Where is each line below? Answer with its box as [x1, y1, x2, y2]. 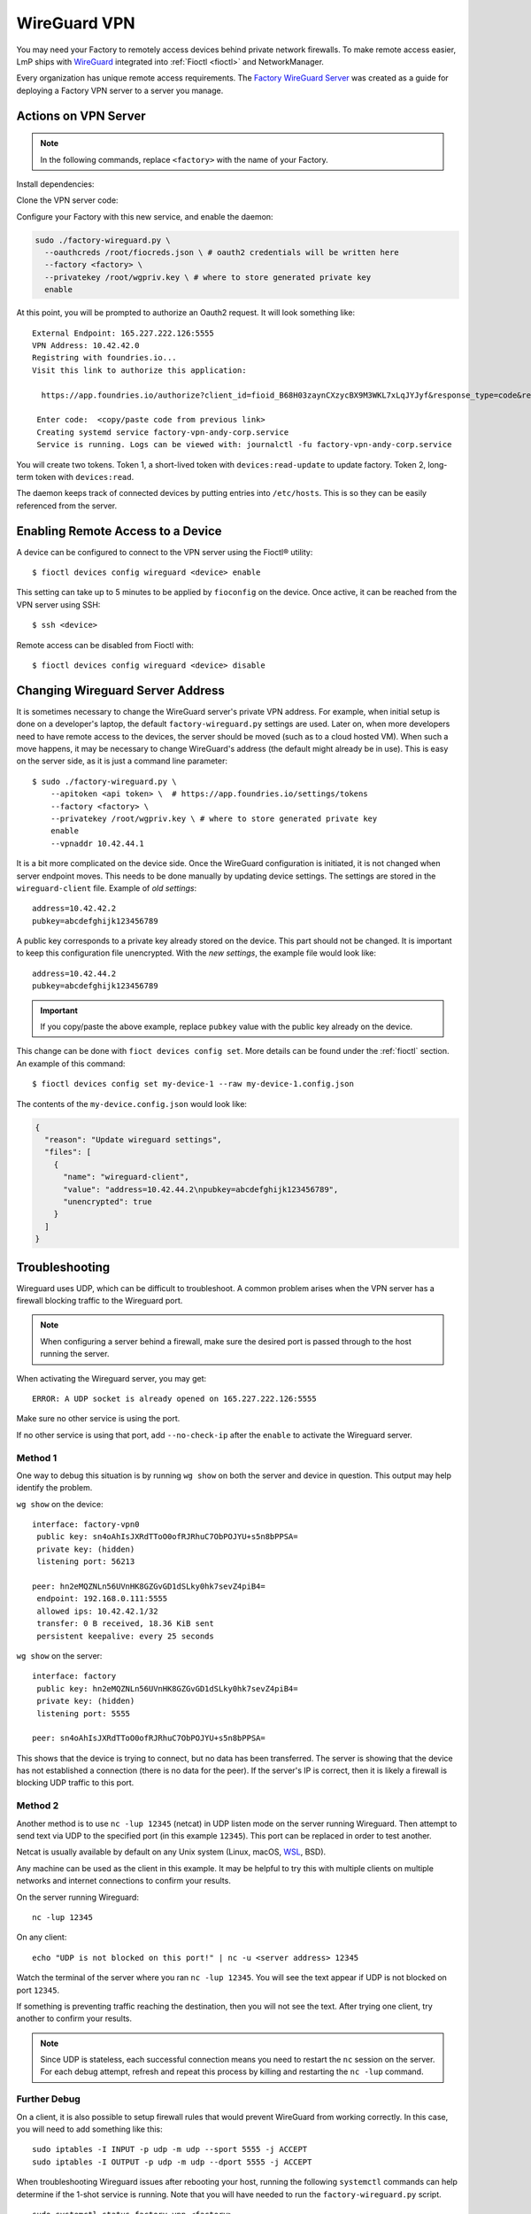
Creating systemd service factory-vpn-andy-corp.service [36, 427, 289, 437]
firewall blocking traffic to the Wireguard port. [16, 1296, 183, 1305]
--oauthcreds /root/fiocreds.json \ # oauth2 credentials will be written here [44, 248, 400, 258]
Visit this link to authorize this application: [32, 365, 247, 375]
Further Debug [16, 2093, 81, 2105]
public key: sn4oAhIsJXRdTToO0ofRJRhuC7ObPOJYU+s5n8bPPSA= [36, 1532, 298, 1542]
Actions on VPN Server [16, 108, 146, 123]
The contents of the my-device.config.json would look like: [16, 1098, 248, 1109]
